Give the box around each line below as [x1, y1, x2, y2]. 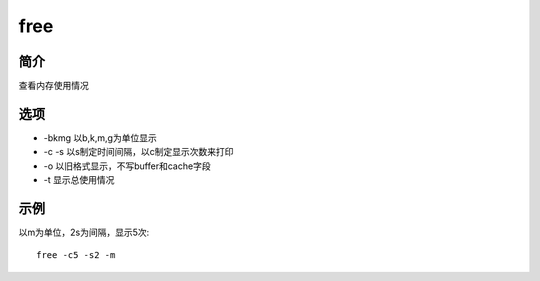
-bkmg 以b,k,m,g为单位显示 [43, 131, 157, 144]
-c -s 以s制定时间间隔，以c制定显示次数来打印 [43, 146, 234, 158]
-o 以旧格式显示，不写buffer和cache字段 [43, 160, 211, 172]
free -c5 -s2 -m [36, 250, 116, 261]
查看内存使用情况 [18, 80, 89, 92]
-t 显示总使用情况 [43, 174, 115, 186]
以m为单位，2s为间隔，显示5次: [18, 226, 150, 239]
